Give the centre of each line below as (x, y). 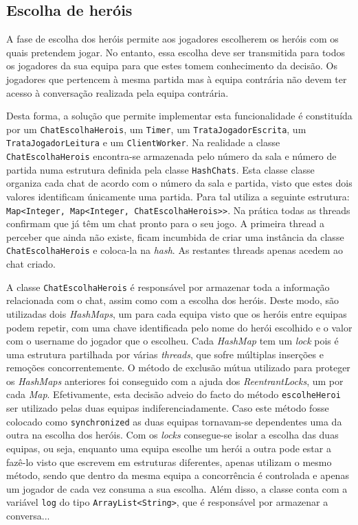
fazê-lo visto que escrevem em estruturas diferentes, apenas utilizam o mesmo (169, 462)
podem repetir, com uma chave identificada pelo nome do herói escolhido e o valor (179, 327)
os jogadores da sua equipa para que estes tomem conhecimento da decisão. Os (172, 66)
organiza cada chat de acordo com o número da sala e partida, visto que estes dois (179, 183)
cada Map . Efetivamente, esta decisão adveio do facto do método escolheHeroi (174, 394)
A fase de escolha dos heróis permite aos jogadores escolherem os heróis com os (172, 39)
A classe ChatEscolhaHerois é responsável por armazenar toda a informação (168, 287)
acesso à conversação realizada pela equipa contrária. (118, 92)
